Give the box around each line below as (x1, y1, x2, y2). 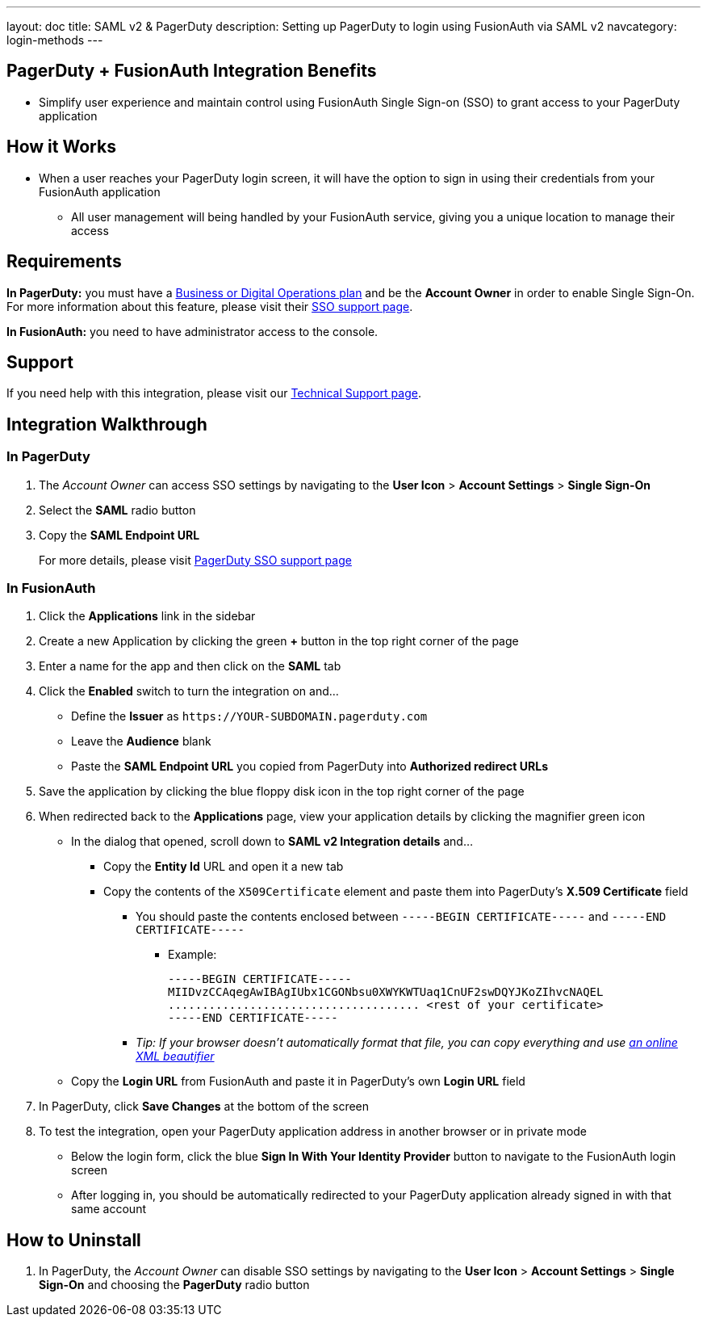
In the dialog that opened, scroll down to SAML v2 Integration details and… (71, 834, 473, 849)
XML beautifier (136, 1049, 215, 1064)
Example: (168, 947, 217, 962)
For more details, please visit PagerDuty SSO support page (39, 552, 352, 567)
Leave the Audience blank (71, 734, 211, 749)
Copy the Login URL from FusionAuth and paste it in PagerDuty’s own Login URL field (71, 1074, 525, 1089)
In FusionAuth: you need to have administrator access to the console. (6, 324, 379, 338)
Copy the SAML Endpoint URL (39, 527, 200, 542)
